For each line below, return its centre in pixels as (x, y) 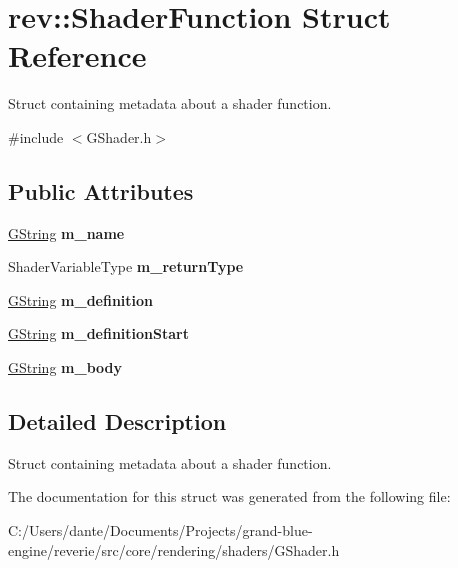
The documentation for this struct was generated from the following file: (229, 496)
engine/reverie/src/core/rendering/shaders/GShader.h (174, 549)
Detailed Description (117, 421)
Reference (77, 55)
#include (36, 136)
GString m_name (66, 232)
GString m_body (65, 367)
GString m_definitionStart (98, 333)
